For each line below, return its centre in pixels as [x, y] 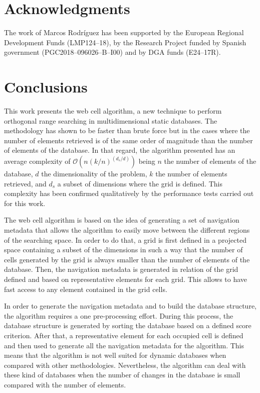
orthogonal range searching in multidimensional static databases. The [111, 120]
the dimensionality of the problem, [94, 173]
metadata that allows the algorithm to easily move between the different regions [127, 229]
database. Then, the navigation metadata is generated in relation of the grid [121, 269]
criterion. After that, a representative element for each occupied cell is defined [124, 335]
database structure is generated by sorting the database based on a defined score [128, 325]
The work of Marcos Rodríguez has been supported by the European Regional [124, 32]
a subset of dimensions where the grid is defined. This [140, 183]
